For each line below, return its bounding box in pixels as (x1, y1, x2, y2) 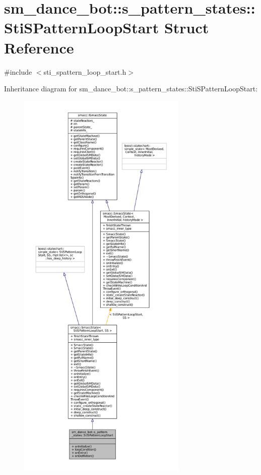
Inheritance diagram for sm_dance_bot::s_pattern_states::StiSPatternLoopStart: (4, 83, 258, 94)
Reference (4, 37, 74, 58)
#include (4, 66, 32, 77)
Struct (164, 17, 209, 38)
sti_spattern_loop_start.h (43, 66, 126, 77)
